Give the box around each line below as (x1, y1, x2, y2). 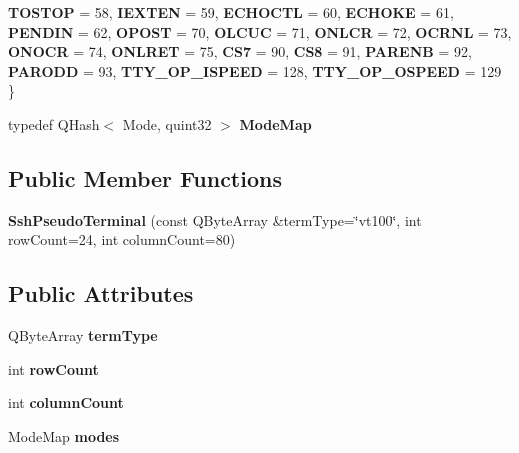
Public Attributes (8, 278, 194, 309)
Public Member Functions (8, 162, 282, 193)
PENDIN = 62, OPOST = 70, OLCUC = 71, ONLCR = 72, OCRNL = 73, (8, 21, 512, 42)
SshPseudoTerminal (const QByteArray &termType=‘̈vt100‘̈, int (8, 209, 422, 230)
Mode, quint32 (122, 113, 212, 134)
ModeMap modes (8, 425, 120, 446)
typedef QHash (8, 113, 100, 134)
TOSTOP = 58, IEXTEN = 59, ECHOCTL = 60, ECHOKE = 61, (8, 2, 454, 22)
